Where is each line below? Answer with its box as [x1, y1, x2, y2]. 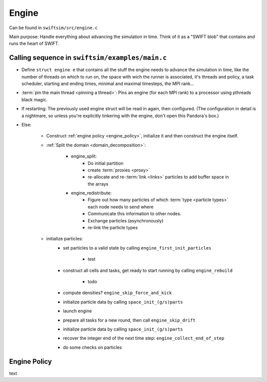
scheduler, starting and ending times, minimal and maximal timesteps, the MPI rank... [21, 81, 195, 86]
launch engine [63, 308, 92, 314]
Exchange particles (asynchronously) [88, 217, 164, 223]
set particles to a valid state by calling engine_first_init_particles [63, 245, 212, 251]
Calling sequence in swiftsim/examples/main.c [9, 53, 167, 62]
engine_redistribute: [71, 190, 112, 196]
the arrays [88, 181, 109, 187]
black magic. [21, 96, 48, 102]
